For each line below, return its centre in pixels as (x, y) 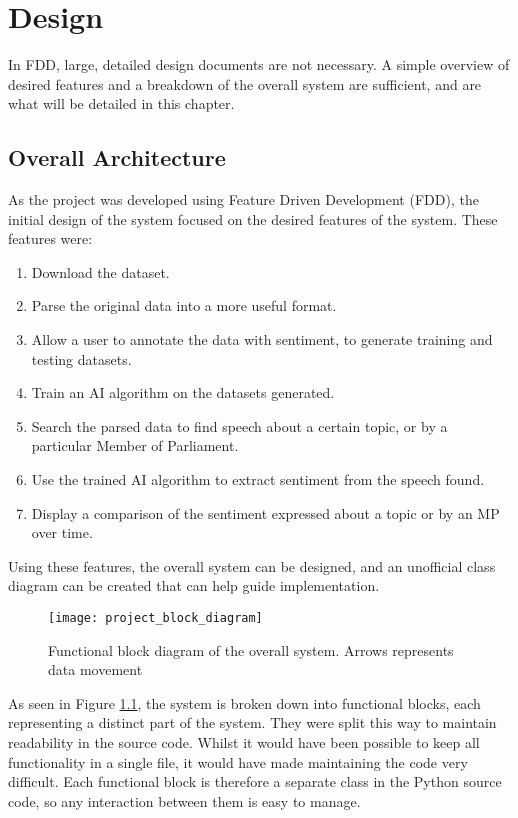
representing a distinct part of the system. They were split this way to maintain (252, 722)
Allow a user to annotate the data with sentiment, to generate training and (262, 339)
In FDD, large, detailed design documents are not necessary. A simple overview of (259, 64)
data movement (95, 669)
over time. (62, 532)
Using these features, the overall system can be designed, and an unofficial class (252, 565)
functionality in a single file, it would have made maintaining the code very (238, 761)
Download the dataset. (100, 271)
